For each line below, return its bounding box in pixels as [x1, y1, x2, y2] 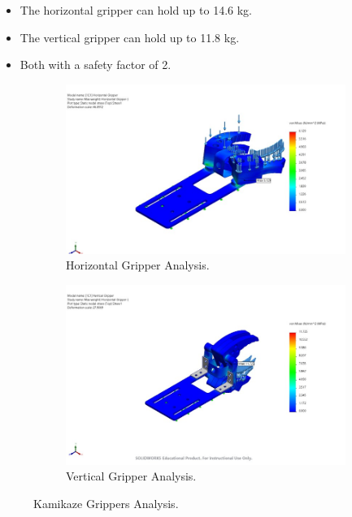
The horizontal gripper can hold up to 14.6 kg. [20, 2, 253, 18]
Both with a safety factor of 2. [20, 56, 172, 73]
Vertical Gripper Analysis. [66, 467, 197, 485]
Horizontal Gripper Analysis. [66, 256, 210, 274]
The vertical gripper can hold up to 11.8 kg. [20, 28, 240, 45]
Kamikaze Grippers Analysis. [33, 495, 179, 512]
